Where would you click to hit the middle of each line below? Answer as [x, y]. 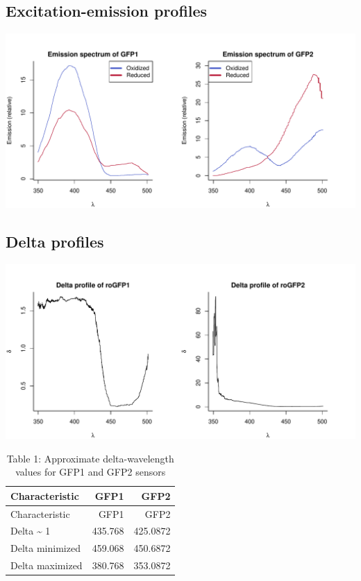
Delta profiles [55, 242]
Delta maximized [47, 565]
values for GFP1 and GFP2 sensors [91, 472]
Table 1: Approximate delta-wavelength [90, 458]
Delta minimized [45, 548]
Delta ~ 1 [31, 531]
